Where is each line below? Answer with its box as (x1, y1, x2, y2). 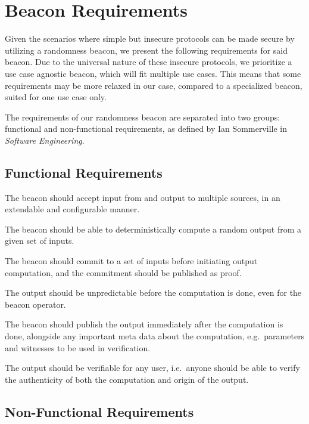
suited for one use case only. (5, 91, 107, 103)
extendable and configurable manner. (5, 203, 140, 215)
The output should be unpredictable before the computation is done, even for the (5, 286, 302, 299)
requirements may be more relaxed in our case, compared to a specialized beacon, (5, 79, 302, 91)
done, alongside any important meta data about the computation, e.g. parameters (5, 330, 305, 342)
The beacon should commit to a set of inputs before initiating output (5, 255, 258, 267)
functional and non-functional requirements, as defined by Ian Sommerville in (5, 122, 287, 135)
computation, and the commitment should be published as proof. (5, 266, 242, 278)
